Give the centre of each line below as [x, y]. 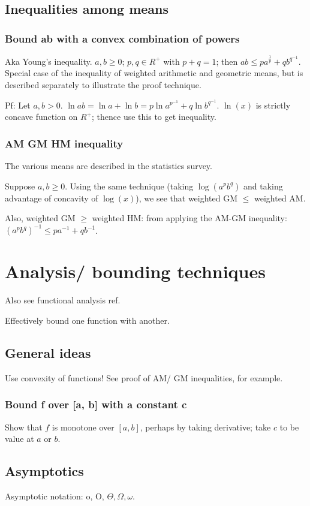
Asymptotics [44, 471]
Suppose [20, 186]
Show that [24, 427]
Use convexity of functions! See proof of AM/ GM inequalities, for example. [144, 377]
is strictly [273, 105]
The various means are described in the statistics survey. [109, 165]
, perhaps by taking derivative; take [205, 427]
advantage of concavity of [52, 198]
